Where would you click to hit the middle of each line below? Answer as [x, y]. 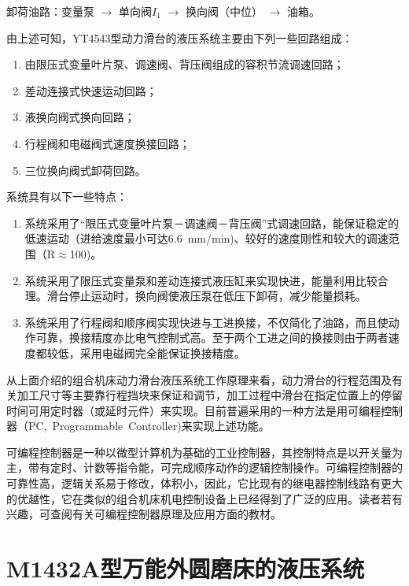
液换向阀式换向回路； [80, 117]
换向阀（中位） [225, 11]
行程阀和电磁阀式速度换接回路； [107, 143]
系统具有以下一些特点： [67, 197]
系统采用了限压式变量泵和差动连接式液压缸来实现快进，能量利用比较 [201, 280]
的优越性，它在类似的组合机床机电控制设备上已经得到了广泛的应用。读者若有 [204, 498]
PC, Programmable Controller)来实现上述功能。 [149, 426]
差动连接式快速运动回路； [91, 90]
